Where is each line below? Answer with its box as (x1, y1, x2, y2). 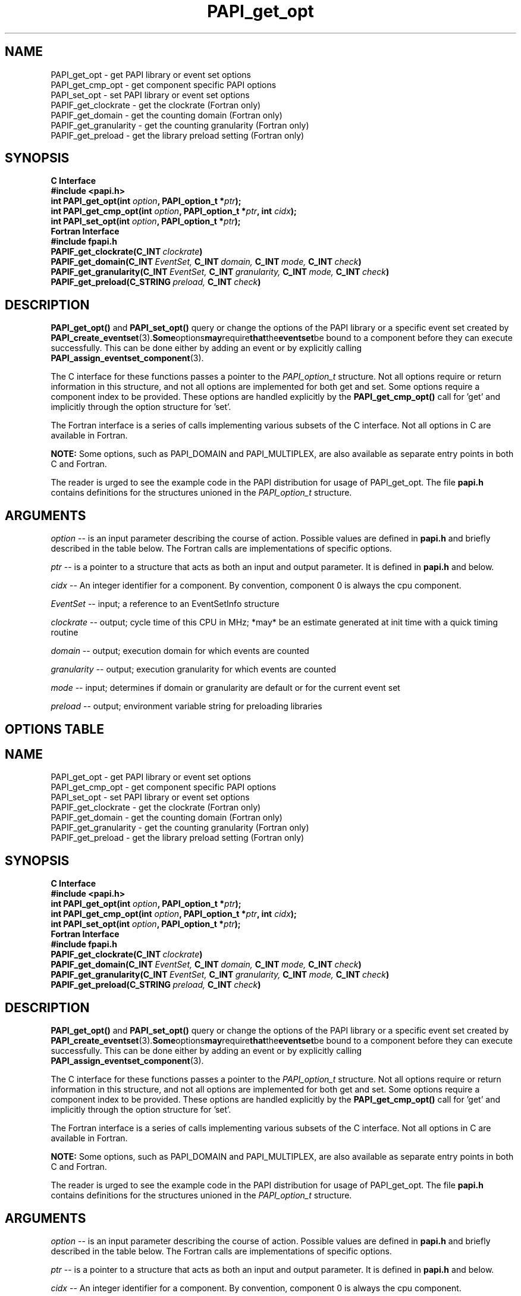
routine (51, 627, 79, 638)
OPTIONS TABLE (5, 721, 104, 737)
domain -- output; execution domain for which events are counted (51, 646, 309, 656)
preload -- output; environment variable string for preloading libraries (51, 701, 322, 712)
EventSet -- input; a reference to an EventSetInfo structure (51, 599, 280, 609)
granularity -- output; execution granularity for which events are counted (51, 664, 337, 675)
